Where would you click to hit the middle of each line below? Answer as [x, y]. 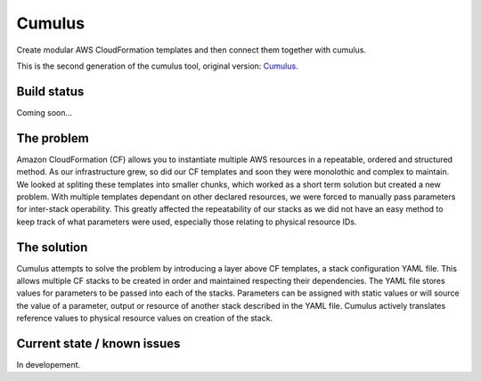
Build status [50, 91]
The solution [52, 247]
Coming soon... [45, 112]
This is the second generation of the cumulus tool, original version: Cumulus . [157, 66]
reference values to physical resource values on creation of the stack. [145, 318]
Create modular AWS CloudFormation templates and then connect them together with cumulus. [192, 50]
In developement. [49, 365]
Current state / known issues [98, 343]
